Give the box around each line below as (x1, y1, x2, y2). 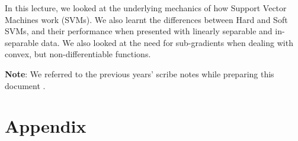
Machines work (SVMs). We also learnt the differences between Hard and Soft (5, 13, 288, 25)
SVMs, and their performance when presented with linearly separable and (5, 25, 273, 37)
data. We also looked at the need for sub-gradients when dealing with (41, 36, 293, 48)
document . (5, 79, 46, 91)
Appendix (5, 114, 86, 138)
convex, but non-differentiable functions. (5, 48, 151, 60)
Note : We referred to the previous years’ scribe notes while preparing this (5, 67, 274, 80)
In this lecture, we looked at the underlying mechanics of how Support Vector (5, 2, 287, 14)
